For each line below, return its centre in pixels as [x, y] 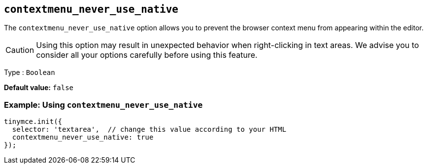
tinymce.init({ [33, 122]
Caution [20, 50]
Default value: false [39, 88]
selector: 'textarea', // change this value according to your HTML [149, 130]
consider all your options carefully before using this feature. [147, 55]
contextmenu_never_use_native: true [83, 137]
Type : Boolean [30, 72]
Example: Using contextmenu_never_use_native [103, 105]
